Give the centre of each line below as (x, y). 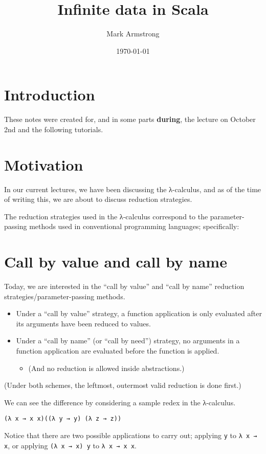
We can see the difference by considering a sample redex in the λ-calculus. (120, 402)
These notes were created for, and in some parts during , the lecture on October (130, 119)
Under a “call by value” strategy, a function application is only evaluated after (139, 313)
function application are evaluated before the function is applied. (118, 351)
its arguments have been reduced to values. (83, 323)
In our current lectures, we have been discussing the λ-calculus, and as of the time (133, 189)
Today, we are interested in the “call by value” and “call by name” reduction (124, 286)
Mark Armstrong (133, 34)
